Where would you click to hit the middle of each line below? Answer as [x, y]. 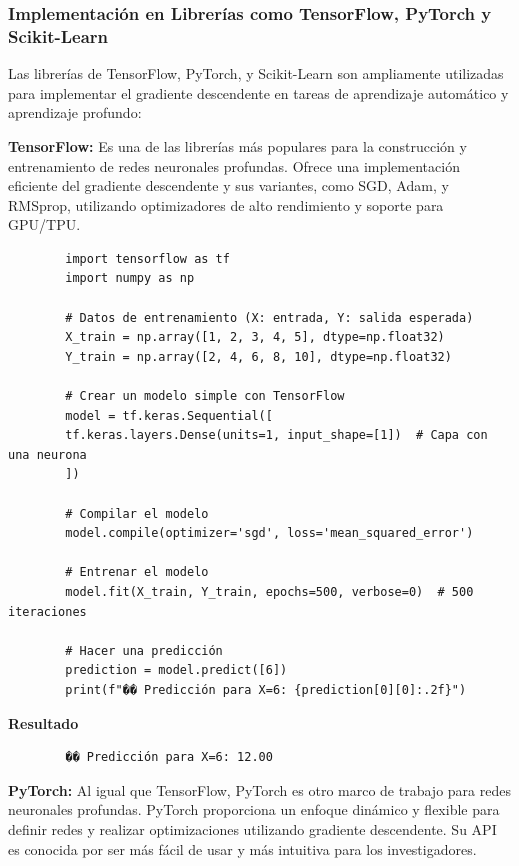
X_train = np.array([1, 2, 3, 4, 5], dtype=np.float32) [255, 337]
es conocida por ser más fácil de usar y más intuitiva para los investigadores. [242, 848]
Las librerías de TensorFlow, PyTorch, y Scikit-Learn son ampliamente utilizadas [256, 73]
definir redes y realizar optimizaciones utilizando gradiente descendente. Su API [252, 828]
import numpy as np [130, 278]
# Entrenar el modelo [137, 572]
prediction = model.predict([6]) [176, 670]
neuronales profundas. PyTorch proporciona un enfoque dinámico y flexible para [254, 809]
